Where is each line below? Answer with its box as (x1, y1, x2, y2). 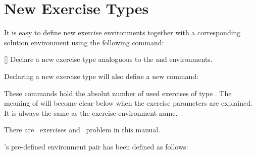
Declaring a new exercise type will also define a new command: (4, 70, 198, 81)
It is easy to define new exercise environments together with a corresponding (4, 27, 241, 38)
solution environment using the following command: (4, 37, 164, 47)
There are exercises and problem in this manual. (4, 124, 161, 135)
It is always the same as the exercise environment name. (4, 107, 178, 118)
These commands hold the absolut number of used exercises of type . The (4, 88, 232, 98)
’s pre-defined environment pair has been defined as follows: (4, 141, 188, 151)
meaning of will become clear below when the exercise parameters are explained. (4, 98, 252, 108)
